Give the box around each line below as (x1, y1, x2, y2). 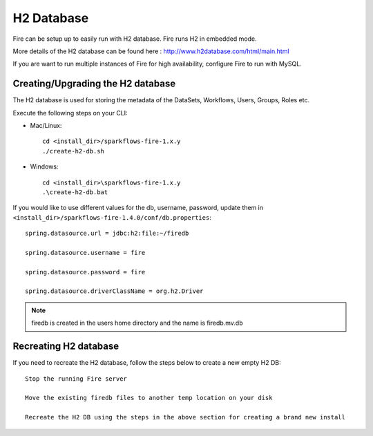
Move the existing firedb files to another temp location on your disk (25, 394, 273, 402)
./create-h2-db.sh (42, 147, 105, 155)
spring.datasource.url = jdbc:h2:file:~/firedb (25, 229, 189, 238)
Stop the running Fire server (25, 375, 128, 383)
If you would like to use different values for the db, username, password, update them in (12, 204, 264, 212)
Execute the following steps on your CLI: (12, 108, 128, 117)
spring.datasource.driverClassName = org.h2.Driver (25, 287, 204, 295)
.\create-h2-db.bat (42, 188, 108, 196)
